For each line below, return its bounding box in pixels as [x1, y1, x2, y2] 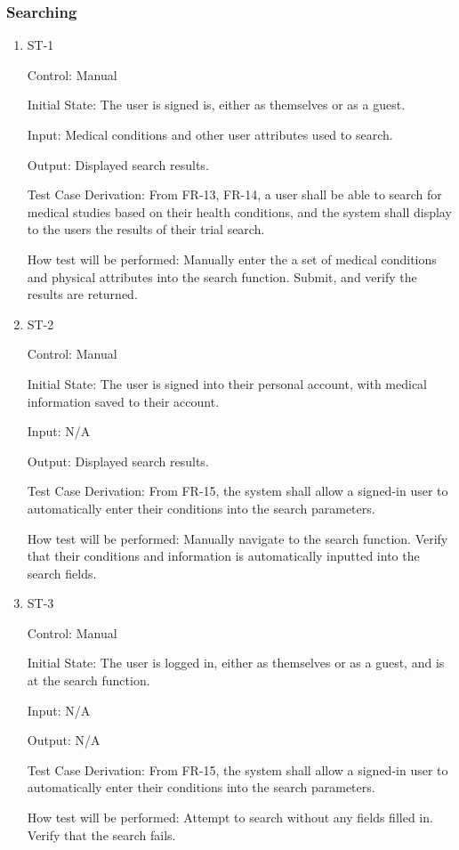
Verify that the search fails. [27, 825, 176, 844]
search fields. [27, 563, 97, 582]
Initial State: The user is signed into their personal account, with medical [27, 374, 427, 393]
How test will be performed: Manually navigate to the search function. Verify [27, 529, 448, 547]
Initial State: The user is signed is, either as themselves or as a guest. [27, 95, 406, 114]
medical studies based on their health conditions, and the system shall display [27, 202, 452, 221]
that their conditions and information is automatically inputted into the [27, 546, 420, 565]
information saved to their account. [27, 392, 220, 410]
